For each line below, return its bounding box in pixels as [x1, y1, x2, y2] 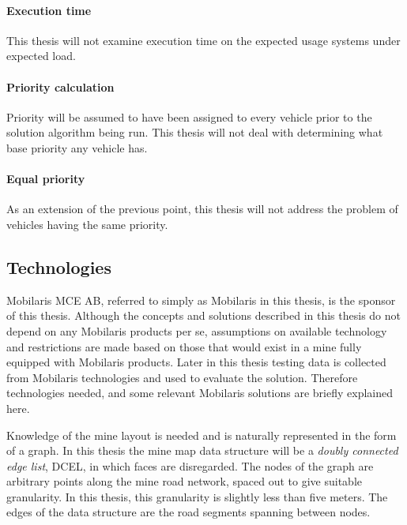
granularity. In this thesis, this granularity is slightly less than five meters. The [6, 488, 388, 504]
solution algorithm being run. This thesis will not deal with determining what [6, 124, 383, 141]
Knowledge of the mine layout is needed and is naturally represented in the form [6, 426, 397, 443]
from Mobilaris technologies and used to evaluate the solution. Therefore [6, 369, 358, 385]
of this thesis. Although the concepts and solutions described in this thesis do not [6, 307, 401, 324]
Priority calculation [6, 78, 115, 95]
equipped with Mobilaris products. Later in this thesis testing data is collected [6, 354, 386, 370]
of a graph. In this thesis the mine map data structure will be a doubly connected [6, 442, 398, 459]
